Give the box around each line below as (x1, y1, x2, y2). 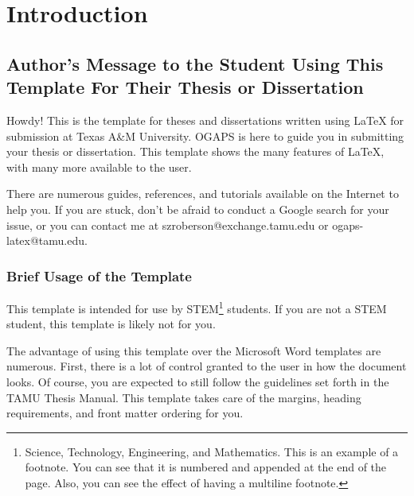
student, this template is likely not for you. (6, 316, 216, 332)
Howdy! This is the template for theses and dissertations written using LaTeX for (6, 111, 404, 128)
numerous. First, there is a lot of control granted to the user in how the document (6, 358, 407, 374)
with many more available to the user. (6, 158, 192, 175)
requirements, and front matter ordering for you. (6, 405, 244, 421)
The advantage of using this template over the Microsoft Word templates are (6, 342, 381, 358)
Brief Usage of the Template (6, 265, 192, 285)
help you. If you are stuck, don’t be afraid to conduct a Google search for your (6, 200, 389, 217)
